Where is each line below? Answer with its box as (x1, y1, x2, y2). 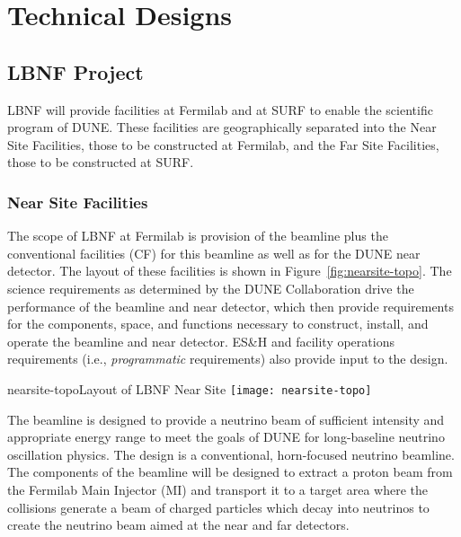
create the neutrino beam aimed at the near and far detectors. (7, 515, 350, 534)
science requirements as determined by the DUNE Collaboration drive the (7, 278, 414, 297)
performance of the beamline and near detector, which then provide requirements (7, 296, 454, 315)
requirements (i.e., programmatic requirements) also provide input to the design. (7, 349, 448, 368)
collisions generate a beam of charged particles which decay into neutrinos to (7, 497, 430, 516)
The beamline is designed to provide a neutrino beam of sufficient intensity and (7, 409, 445, 428)
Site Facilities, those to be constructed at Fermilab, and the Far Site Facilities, (7, 135, 439, 154)
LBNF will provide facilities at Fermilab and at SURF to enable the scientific (7, 100, 433, 119)
